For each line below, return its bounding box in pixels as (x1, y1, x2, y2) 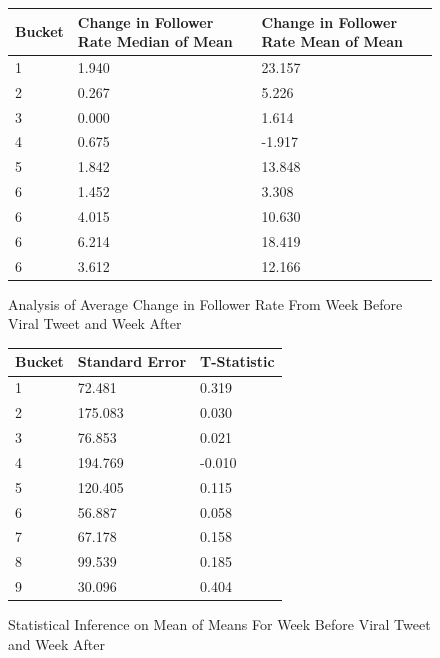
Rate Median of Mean (77, 31, 233, 52)
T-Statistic (200, 351, 275, 372)
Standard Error (77, 351, 187, 372)
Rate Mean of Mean (261, 31, 404, 52)
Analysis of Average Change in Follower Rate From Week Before (8, 293, 403, 314)
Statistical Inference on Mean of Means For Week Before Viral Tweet (8, 614, 431, 635)
